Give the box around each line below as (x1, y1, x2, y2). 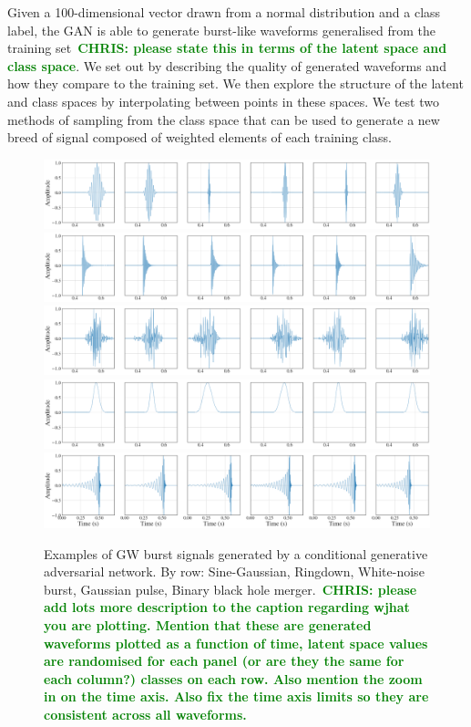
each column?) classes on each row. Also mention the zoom (44, 669, 423, 688)
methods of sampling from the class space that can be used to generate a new (7, 109, 440, 129)
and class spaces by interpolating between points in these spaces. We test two (7, 91, 439, 110)
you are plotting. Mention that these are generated (44, 615, 372, 634)
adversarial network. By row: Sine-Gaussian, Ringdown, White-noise (44, 562, 425, 581)
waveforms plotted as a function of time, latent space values (44, 633, 428, 652)
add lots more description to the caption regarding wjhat (44, 597, 410, 617)
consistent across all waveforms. (44, 704, 247, 723)
